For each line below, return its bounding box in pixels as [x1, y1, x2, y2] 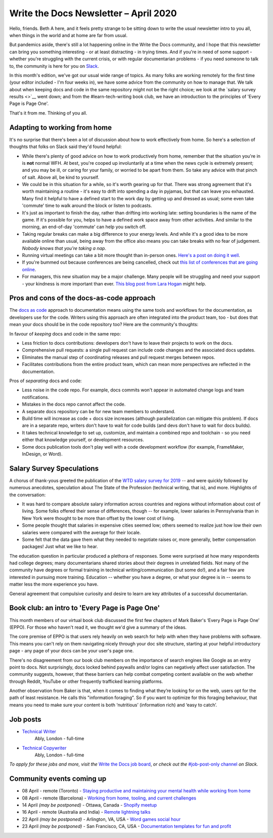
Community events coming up [9, 775, 107, 783]
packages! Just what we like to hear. [22, 543, 98, 550]
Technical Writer [22, 728, 57, 735]
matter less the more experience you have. [9, 581, 99, 588]
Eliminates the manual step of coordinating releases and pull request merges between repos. [22, 354, 215, 360]
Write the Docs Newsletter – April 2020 [9, 8, 177, 19]
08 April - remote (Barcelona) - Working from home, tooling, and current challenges [22, 795, 197, 801]
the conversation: [9, 492, 46, 498]
